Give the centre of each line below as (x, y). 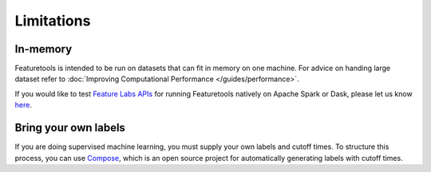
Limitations (53, 21)
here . (23, 105)
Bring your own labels (70, 128)
